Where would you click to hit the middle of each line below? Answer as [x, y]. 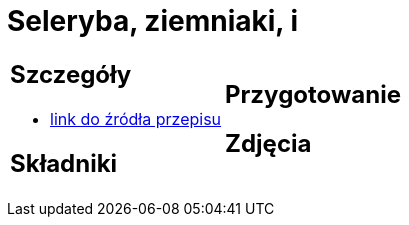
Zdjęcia [268, 143]
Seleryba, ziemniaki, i [153, 21]
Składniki [64, 163]
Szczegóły [71, 74]
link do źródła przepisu [136, 118]
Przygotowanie [313, 94]
